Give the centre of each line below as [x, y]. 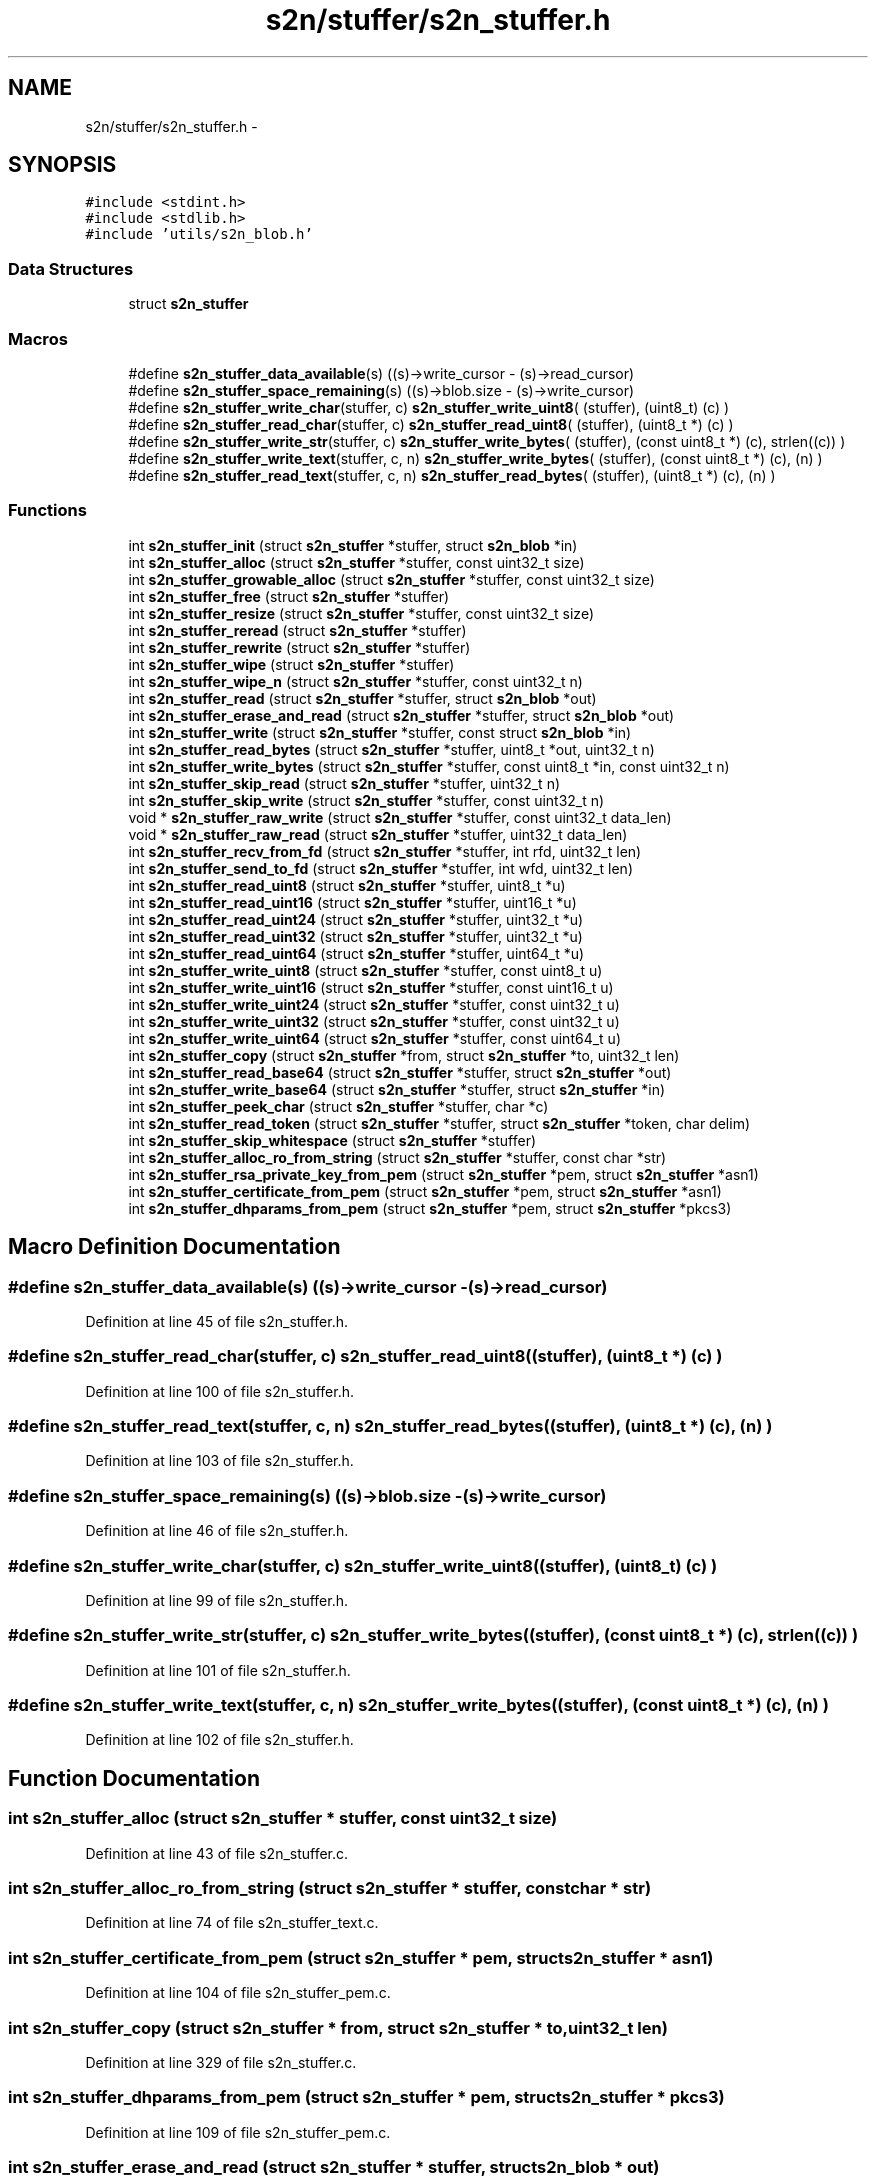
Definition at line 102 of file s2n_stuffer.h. [219, 1740]
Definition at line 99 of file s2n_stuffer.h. [217, 1600]
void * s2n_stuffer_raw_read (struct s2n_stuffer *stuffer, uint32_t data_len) [378, 834]
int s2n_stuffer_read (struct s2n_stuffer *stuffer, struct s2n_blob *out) [362, 698]
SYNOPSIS [62, 165]
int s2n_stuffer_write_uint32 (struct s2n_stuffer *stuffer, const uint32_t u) [374, 1021]
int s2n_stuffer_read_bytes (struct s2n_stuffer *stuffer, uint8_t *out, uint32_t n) [391, 749]
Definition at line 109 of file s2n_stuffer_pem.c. [238, 2132]
